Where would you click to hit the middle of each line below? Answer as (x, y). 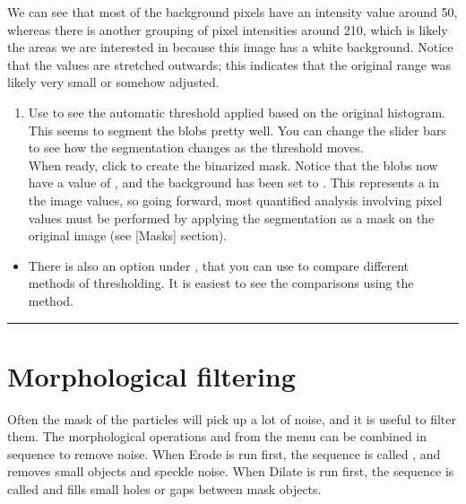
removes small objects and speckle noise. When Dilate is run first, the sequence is (231, 471)
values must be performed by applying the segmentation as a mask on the (231, 217)
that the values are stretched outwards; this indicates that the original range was (229, 64)
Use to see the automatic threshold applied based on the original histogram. (237, 112)
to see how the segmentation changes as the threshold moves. (196, 148)
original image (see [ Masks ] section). (128, 235)
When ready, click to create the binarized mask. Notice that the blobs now (233, 165)
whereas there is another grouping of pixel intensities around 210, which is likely (228, 29)
